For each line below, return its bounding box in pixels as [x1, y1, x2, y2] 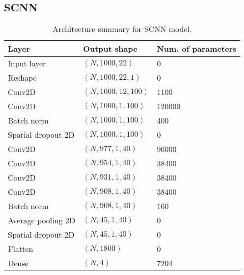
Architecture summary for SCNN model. [53, 23, 192, 35]
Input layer [8, 58, 46, 69]
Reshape [8, 72, 37, 84]
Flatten [8, 243, 33, 255]
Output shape [83, 43, 137, 55]
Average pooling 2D [8, 214, 76, 226]
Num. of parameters [157, 43, 237, 55]
